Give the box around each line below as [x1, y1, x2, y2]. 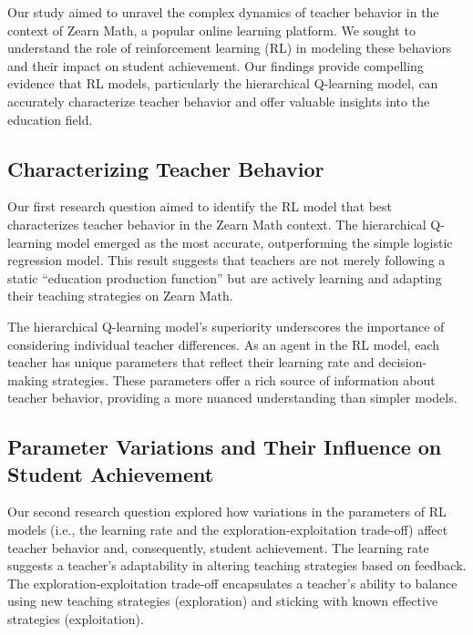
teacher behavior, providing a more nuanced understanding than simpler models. [7, 388, 458, 407]
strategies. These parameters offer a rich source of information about [52, 370, 436, 389]
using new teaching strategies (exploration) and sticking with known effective [7, 591, 438, 610]
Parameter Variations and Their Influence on [7, 433, 442, 461]
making [7, 370, 48, 389]
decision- [378, 353, 427, 372]
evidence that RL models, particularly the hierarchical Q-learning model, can [7, 74, 438, 93]
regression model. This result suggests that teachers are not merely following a [7, 251, 446, 270]
